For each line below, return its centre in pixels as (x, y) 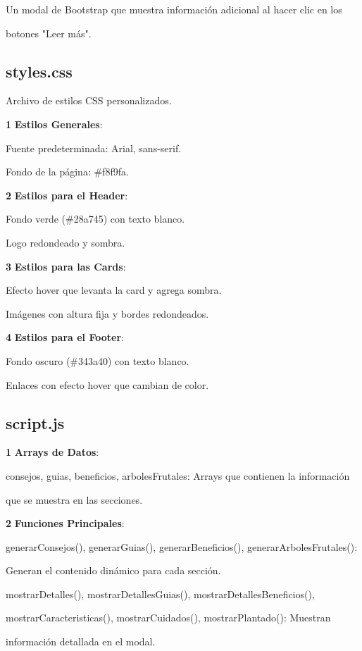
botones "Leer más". (49, 33)
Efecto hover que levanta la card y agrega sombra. (114, 290)
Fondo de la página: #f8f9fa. (67, 172)
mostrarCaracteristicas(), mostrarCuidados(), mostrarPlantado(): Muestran (168, 618)
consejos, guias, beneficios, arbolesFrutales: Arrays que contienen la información (178, 475)
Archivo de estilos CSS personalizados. (89, 100)
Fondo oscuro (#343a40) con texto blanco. (98, 360)
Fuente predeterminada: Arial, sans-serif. (94, 148)
